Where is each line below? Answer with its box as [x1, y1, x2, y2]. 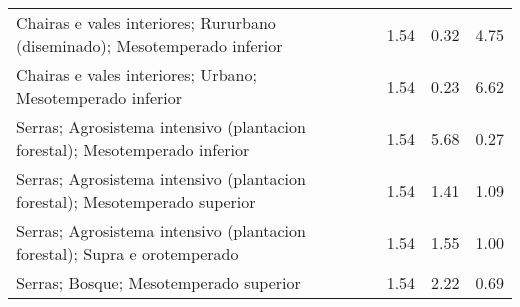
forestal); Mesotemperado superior [16, 190, 256, 213]
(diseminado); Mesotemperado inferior [16, 34, 283, 57]
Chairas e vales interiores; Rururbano [16, 11, 276, 34]
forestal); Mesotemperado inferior [16, 138, 250, 161]
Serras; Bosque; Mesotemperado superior [16, 271, 301, 294]
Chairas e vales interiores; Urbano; [16, 63, 257, 86]
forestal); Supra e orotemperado [16, 242, 239, 265]
